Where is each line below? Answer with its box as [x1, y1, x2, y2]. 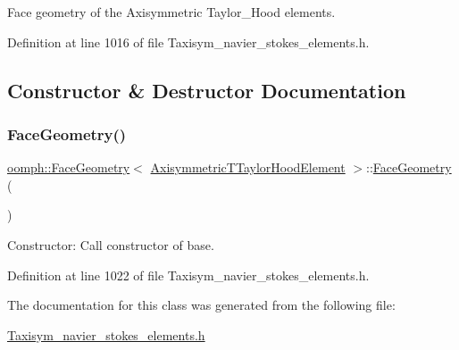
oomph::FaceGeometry [7, 158, 130, 177]
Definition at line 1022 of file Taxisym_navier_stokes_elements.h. [7, 265, 370, 284]
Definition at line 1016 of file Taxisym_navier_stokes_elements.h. [7, 32, 370, 51]
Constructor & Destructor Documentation [7, 76, 406, 104]
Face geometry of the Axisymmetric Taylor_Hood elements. [7, 3, 336, 21]
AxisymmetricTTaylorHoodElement [150, 158, 346, 177]
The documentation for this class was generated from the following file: [7, 296, 396, 314]
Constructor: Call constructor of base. [7, 235, 214, 254]
